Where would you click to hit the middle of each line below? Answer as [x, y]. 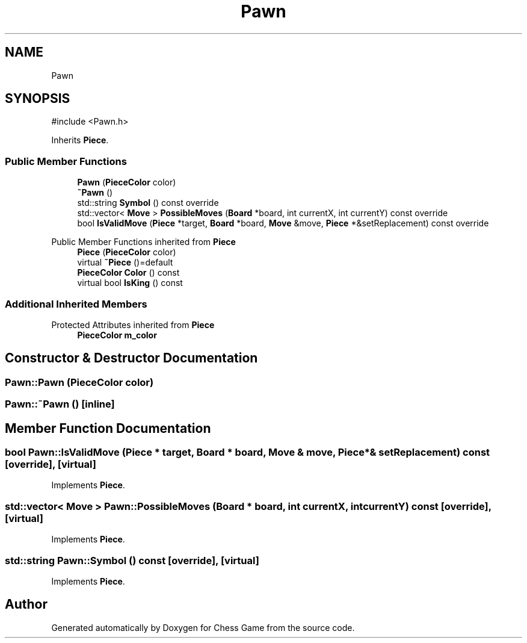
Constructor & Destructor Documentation [131, 358]
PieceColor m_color [117, 335]
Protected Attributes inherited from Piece [133, 325]
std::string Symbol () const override [148, 203]
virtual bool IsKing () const [130, 283]
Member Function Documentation [108, 428]
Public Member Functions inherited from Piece [143, 242]
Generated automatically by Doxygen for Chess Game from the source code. [203, 627]
